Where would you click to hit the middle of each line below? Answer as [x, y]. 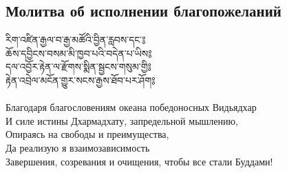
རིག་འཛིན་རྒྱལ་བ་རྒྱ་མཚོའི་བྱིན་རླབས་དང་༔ [76, 40]
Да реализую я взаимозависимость [78, 147]
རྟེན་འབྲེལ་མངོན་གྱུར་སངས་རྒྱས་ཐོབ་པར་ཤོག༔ [81, 80]
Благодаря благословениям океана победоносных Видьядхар [131, 107]
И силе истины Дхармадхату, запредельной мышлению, [122, 120]
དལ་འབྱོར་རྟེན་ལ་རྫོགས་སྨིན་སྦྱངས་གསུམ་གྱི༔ [78, 67]
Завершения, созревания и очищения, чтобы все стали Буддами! [139, 161]
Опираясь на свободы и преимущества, [87, 134]
